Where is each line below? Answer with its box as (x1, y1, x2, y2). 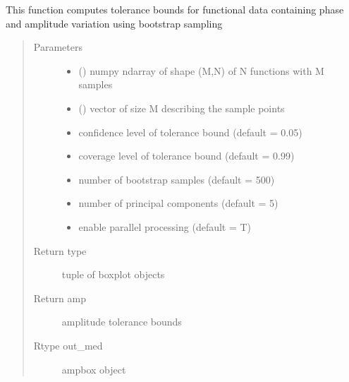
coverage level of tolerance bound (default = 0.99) (78, 148, 295, 163)
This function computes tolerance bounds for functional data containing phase (6, 2, 344, 16)
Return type (33, 243, 87, 258)
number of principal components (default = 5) (78, 196, 278, 210)
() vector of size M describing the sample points (78, 100, 285, 115)
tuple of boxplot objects (61, 267, 165, 282)
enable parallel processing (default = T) (78, 219, 252, 234)
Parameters (33, 40, 82, 54)
